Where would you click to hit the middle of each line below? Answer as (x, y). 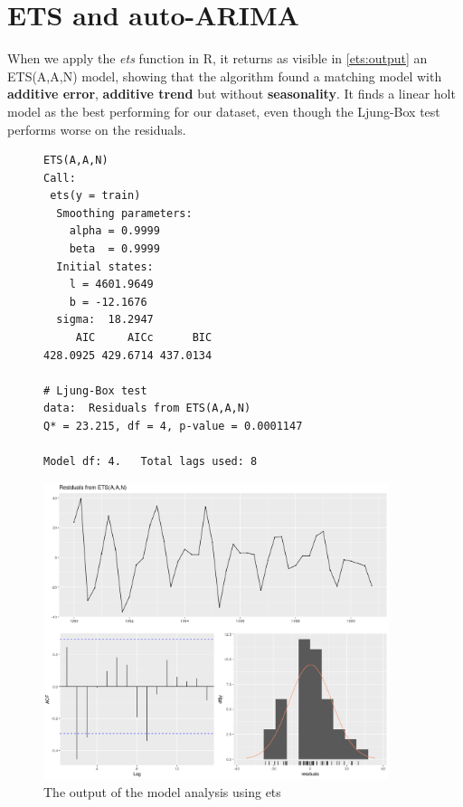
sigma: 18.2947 (105, 320)
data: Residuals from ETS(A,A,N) (147, 408)
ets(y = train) (95, 196)
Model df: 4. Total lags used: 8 (151, 462)
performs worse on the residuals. (97, 129)
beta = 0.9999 (114, 249)
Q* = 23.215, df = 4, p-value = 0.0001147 (173, 426)
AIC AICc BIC (144, 338)
